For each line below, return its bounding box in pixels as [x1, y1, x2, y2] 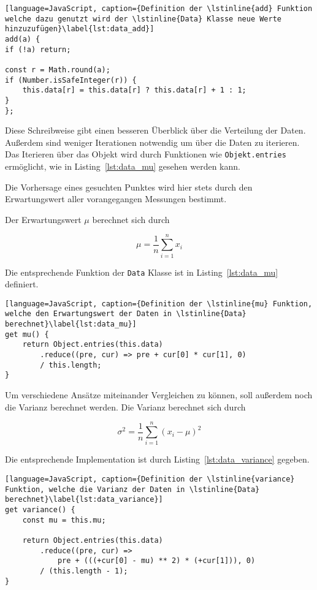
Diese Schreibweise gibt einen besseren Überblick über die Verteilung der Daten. [5, 124, 306, 137]
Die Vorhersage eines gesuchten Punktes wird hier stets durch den [5, 180, 253, 193]
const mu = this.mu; [22, 515, 106, 524]
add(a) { [5, 34, 40, 43]
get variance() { [5, 505, 75, 514]
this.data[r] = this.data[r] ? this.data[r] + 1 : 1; [22, 86, 246, 95]
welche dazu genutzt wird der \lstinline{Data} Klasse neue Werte [5, 14, 282, 23]
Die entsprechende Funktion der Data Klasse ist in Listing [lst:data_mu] [5, 265, 278, 278]
